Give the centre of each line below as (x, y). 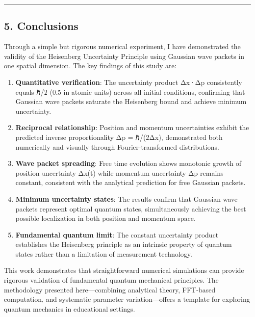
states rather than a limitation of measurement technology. (104, 253)
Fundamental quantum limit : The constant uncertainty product (117, 234)
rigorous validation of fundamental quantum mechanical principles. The (111, 280)
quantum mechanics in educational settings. (70, 308)
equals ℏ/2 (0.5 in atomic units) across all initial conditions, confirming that (130, 92)
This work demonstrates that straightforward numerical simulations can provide (124, 270)
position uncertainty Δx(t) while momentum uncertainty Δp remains (119, 172)
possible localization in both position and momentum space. (105, 218)
